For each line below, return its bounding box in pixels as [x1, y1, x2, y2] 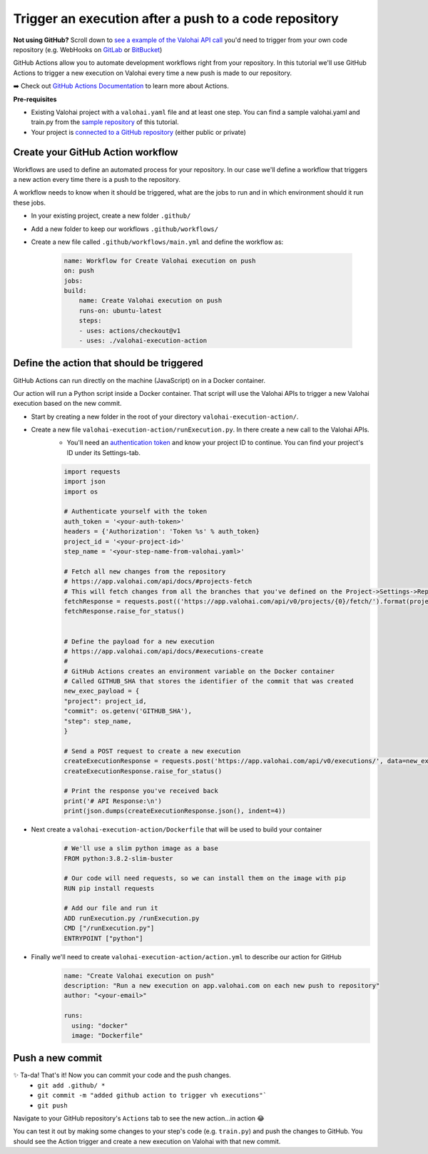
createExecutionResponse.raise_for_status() [63, 767, 223, 775]
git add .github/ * [37, 1081, 106, 1089]
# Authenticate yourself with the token [63, 507, 207, 516]
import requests [63, 467, 121, 476]
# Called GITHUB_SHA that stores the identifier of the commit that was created [63, 678, 354, 685]
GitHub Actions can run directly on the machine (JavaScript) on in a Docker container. [13, 376, 265, 384]
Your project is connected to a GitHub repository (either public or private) [31, 128, 246, 136]
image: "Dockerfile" [71, 1031, 143, 1039]
